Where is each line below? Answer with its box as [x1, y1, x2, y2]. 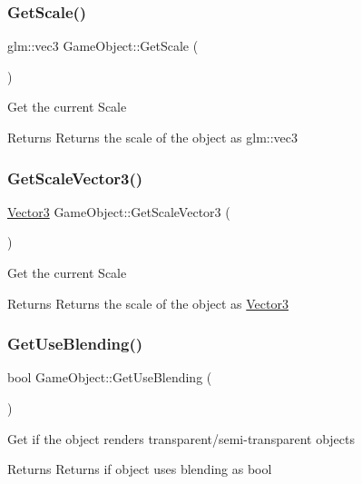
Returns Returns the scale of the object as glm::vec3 [7, 128, 298, 146]
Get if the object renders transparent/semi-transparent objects [7, 429, 355, 448]
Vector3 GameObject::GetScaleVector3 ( [7, 202, 230, 221]
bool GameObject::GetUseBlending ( [7, 368, 212, 387]
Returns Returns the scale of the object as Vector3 [7, 293, 289, 312]
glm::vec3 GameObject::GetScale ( [7, 36, 199, 55]
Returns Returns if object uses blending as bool [7, 459, 272, 479]
